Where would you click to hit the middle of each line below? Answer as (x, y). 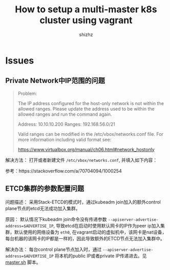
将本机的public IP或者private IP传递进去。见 (101, 256)
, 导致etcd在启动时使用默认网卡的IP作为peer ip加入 (107, 225)
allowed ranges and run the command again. (65, 114)
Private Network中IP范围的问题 (55, 81)
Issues (20, 60)
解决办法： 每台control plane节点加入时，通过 (54, 249)
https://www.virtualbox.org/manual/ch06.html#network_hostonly (86, 149)
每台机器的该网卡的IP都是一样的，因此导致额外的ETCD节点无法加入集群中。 (85, 238)
